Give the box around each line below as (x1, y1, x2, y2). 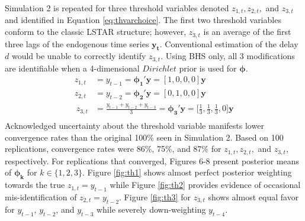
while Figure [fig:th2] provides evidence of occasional (110, 178, 301, 191)
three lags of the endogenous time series (5, 37, 149, 50)
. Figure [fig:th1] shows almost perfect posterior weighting (82, 166, 292, 178)
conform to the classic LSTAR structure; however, (5, 25, 187, 38)
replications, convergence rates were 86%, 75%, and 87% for (5, 142, 221, 155)
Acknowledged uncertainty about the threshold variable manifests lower (5, 119, 264, 132)
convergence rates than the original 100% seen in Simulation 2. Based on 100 (5, 131, 284, 143)
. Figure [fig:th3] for (119, 190, 191, 203)
